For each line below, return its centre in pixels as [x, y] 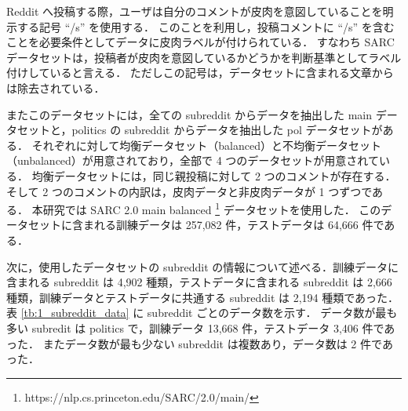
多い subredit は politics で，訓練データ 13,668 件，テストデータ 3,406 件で [195, 327]
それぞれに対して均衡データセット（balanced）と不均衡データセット [206, 145]
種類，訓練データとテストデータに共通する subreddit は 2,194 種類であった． [203, 297]
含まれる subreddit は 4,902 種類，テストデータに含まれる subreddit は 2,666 [199, 282]
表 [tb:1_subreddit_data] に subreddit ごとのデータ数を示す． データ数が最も [202, 313]
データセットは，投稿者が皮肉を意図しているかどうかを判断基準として [188, 57]
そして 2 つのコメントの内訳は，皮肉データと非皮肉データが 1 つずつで [189, 191]
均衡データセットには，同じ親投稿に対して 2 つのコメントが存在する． [214, 175]
